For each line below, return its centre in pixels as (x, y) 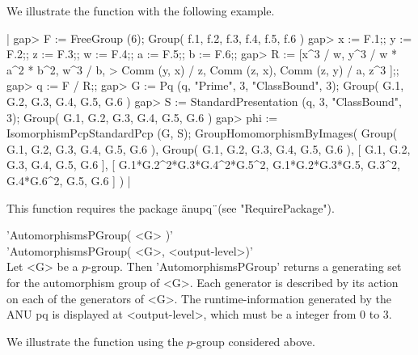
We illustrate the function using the (95, 341)
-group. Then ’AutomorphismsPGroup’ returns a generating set (245, 266)
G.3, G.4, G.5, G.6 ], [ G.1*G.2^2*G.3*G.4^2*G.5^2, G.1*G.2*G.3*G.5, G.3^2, (203, 165)
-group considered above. (254, 341)
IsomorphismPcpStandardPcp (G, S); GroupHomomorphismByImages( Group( (202, 133)
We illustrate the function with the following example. (141, 11)
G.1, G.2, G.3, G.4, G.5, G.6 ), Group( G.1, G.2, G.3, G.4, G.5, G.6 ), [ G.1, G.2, (209, 148)
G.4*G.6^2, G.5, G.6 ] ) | (69, 180)
